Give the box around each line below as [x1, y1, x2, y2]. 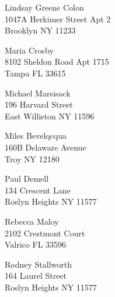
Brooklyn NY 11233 [5, 24, 76, 36]
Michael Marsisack [5, 86, 71, 99]
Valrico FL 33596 [5, 238, 67, 251]
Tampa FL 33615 [5, 66, 66, 79]
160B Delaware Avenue [5, 141, 86, 153]
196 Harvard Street [5, 98, 73, 111]
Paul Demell [5, 172, 49, 185]
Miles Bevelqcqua [5, 129, 67, 142]
